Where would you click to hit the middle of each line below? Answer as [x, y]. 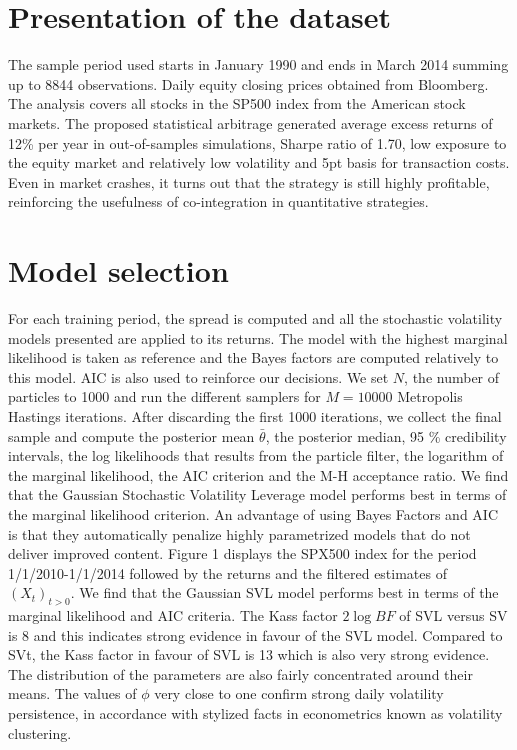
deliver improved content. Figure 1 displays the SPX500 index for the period [242, 553]
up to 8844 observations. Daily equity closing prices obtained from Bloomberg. [248, 83]
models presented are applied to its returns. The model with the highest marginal [258, 337]
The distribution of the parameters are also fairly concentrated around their [240, 673]
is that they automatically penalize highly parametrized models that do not [239, 533]
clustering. [40, 732]
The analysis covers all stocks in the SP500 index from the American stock [237, 103]
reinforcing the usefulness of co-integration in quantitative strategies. [218, 201]
